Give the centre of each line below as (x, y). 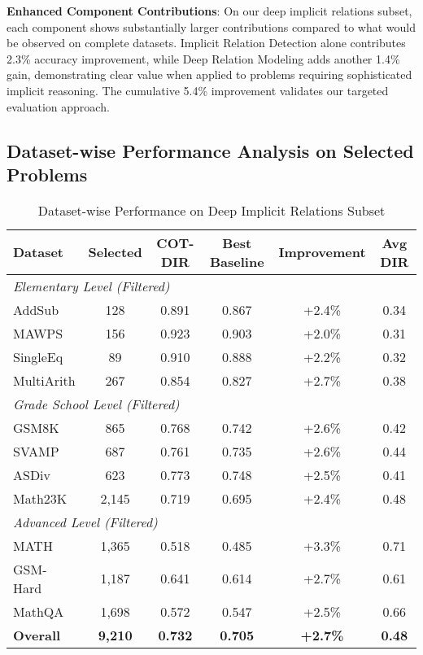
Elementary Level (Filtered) (92, 286)
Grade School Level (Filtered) (96, 404)
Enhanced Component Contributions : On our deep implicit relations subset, (209, 11)
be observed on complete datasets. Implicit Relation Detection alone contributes (206, 43)
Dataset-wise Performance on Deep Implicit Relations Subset (211, 210)
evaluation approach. (58, 106)
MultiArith (44, 380)
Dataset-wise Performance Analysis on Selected (210, 150)
